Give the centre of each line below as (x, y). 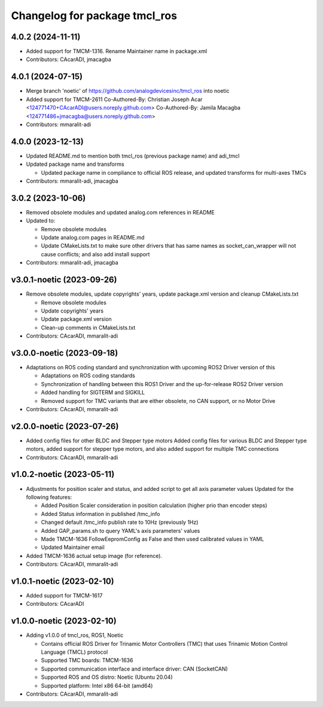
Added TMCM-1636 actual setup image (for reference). (94, 556)
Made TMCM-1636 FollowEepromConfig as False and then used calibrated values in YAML (153, 539)
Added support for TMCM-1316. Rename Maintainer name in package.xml (117, 51)
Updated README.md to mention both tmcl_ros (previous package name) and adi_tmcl (133, 156)
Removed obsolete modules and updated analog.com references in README (120, 212)
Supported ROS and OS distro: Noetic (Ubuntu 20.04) (107, 677)
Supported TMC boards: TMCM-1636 (87, 660)
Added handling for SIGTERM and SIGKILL (93, 393)
